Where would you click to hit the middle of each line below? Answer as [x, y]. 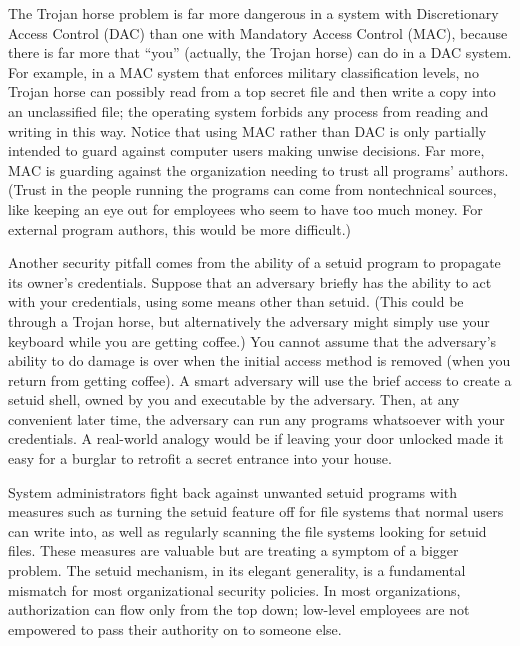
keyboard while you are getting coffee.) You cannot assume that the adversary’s [252, 340]
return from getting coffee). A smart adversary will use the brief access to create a [260, 379]
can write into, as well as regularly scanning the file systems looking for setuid [247, 530]
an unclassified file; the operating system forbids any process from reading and [248, 110]
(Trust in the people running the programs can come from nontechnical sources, [252, 189]
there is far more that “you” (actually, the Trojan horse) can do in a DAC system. [260, 52]
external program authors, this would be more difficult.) [179, 228]
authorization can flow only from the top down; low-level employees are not [239, 609]
